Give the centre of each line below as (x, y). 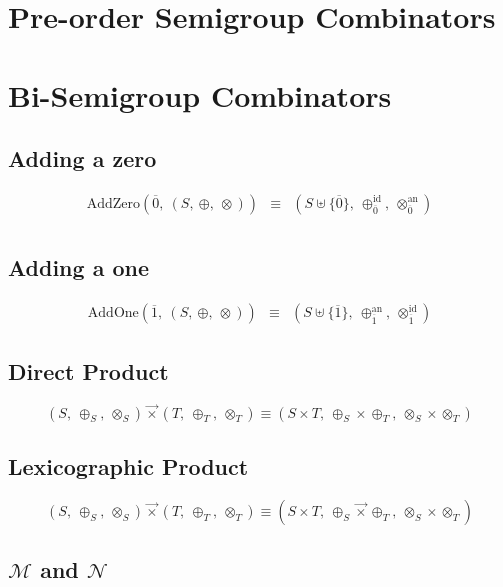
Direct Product (88, 370)
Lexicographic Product (128, 466)
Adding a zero (82, 158)
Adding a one (78, 267)
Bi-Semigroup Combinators (200, 94)
